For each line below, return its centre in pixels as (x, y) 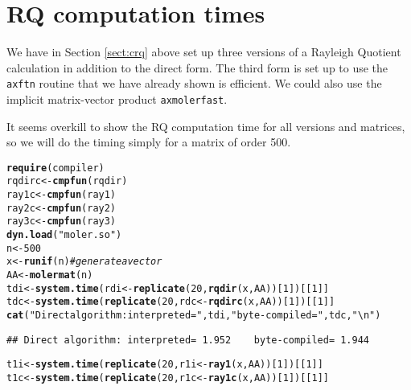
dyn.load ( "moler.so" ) (64, 235)
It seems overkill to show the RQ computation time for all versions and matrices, (206, 126)
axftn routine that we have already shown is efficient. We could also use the (194, 83)
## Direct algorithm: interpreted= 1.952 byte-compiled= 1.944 (188, 340)
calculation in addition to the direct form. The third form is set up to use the (197, 67)
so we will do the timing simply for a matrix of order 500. (149, 142)
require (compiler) (55, 168)
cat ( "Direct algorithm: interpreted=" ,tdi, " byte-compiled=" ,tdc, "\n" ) (194, 316)
